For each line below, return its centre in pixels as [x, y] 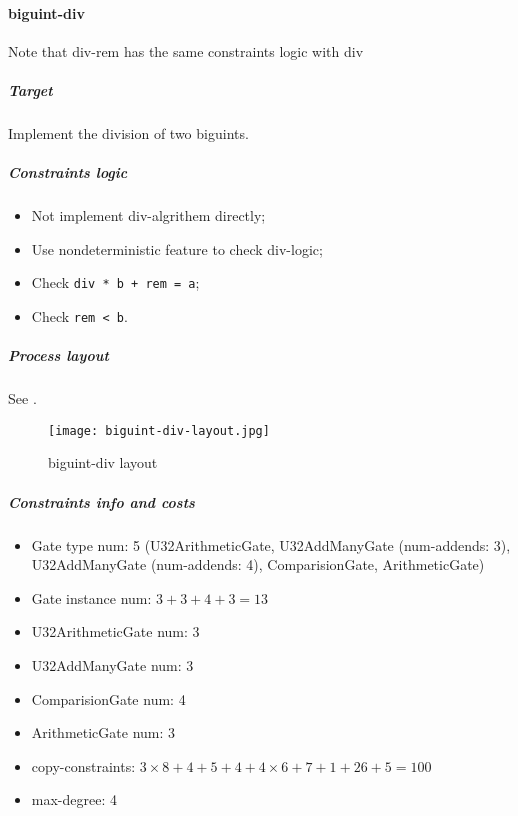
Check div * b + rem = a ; [115, 282]
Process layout [58, 355]
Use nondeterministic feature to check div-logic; [177, 248]
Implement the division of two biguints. [128, 132]
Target [30, 89]
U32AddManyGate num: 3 [112, 664]
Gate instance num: [91, 597]
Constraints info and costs [101, 501]
